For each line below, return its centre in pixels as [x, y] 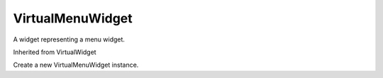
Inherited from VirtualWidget [55, 52]
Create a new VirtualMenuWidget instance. [76, 65]
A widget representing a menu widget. [69, 39]
